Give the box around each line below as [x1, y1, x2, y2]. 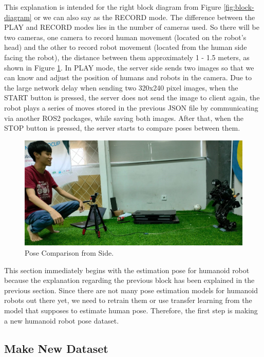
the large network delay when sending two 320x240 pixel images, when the [4, 82, 238, 93]
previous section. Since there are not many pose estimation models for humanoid [4, 284, 258, 295]
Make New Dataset [4, 340, 108, 356]
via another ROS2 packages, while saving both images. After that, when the [4, 112, 244, 123]
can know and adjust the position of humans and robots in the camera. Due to [4, 72, 252, 83]
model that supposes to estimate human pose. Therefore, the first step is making [4, 305, 258, 316]
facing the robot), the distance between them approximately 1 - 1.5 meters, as [4, 51, 250, 62]
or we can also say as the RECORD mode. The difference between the [34, 11, 255, 22]
